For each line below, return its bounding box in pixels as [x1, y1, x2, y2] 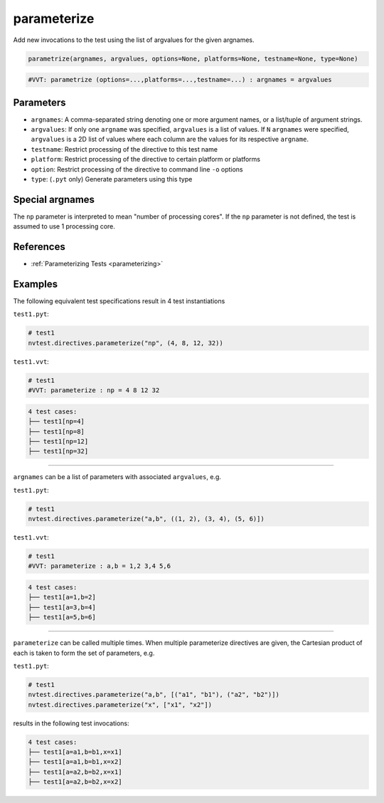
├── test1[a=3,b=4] [28, 603, 96, 612]
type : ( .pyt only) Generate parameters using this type [31, 174, 193, 183]
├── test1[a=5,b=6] [28, 613, 96, 621]
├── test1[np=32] [28, 447, 89, 456]
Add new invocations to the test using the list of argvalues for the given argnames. [13, 36, 255, 44]
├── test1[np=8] [28, 427, 85, 436]
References [13, 241, 65, 253]
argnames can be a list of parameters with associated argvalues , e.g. [13, 473, 222, 481]
